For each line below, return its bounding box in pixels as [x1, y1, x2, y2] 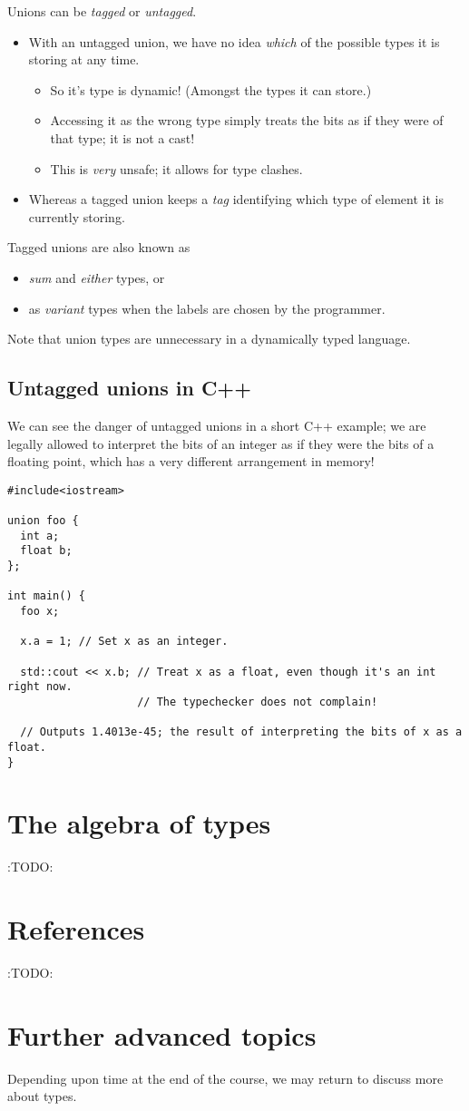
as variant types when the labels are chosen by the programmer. [28, 298, 386, 317]
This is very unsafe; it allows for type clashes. [50, 159, 303, 178]
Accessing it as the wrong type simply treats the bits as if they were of [50, 111, 444, 130]
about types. [7, 1087, 77, 1106]
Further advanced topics [7, 1016, 317, 1053]
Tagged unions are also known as [7, 238, 191, 257]
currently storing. [28, 207, 125, 226]
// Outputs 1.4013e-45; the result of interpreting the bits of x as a [20, 726, 463, 739]
